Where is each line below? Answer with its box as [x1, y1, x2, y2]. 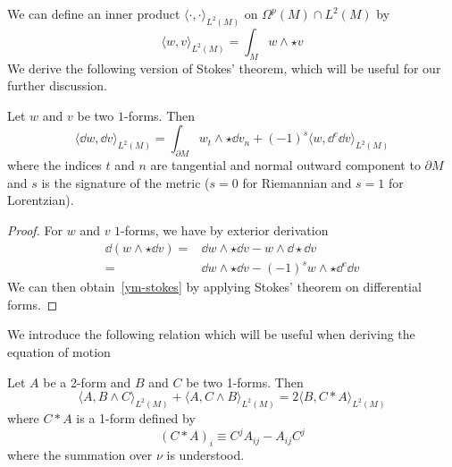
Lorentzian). [7, 191, 74, 209]
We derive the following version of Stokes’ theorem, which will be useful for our [7, 58, 441, 77]
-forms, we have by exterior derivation [121, 221, 329, 240]
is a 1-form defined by [76, 409, 196, 427]
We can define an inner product [7, 4, 180, 22]
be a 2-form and [43, 372, 131, 391]
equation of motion [7, 342, 111, 361]
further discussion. [7, 76, 107, 95]
